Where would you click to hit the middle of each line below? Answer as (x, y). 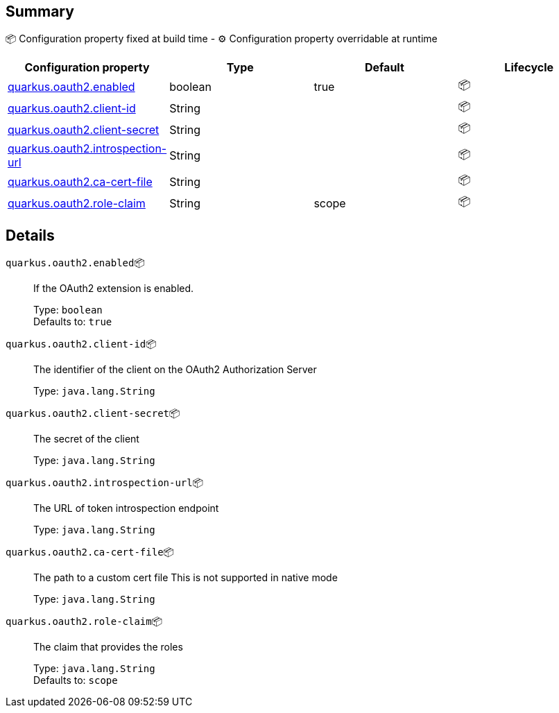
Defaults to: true (73, 322)
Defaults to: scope (76, 680)
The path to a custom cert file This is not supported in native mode (186, 578)
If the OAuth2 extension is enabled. (114, 289)
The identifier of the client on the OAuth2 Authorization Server (175, 370)
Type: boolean (68, 310)
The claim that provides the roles (108, 647)
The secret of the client (86, 439)
